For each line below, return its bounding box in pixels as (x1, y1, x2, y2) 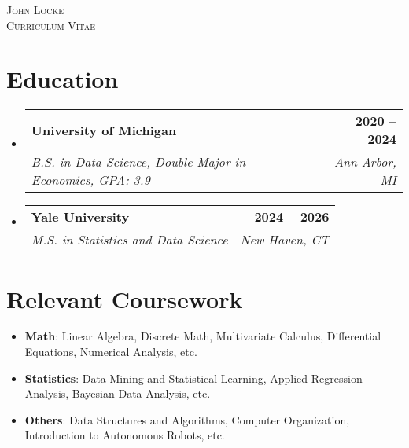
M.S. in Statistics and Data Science (31, 230, 228, 249)
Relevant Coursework (6, 282, 243, 314)
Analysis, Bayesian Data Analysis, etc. (24, 385, 211, 402)
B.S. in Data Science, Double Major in (31, 152, 246, 171)
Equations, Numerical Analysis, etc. (24, 343, 197, 360)
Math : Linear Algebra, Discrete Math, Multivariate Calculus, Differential (24, 328, 381, 344)
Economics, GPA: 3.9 (31, 171, 150, 189)
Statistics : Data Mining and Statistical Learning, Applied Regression (24, 369, 363, 386)
